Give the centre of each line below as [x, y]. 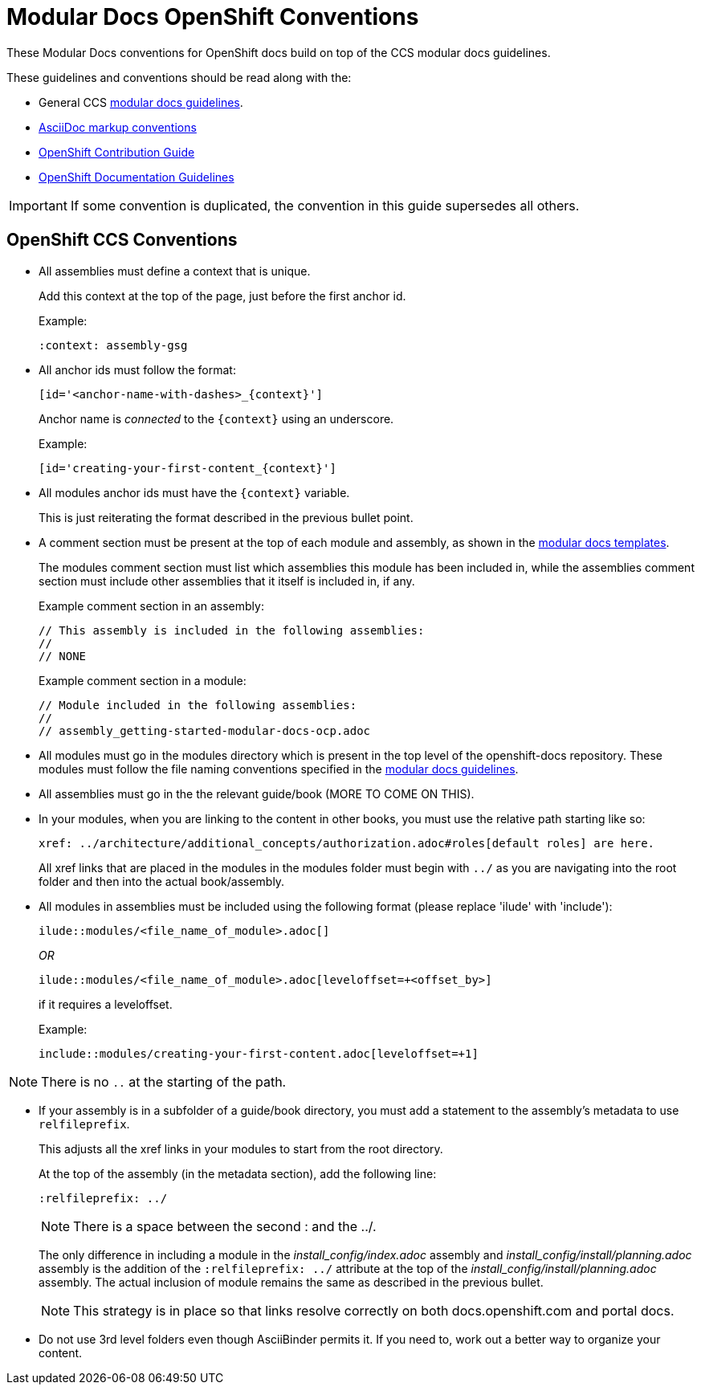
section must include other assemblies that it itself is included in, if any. [227, 581]
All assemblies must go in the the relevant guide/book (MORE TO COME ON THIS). [257, 793]
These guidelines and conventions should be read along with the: [179, 77]
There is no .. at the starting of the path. [164, 1081]
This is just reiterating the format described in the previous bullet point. [226, 517]
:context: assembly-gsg [113, 345]
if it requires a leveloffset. [106, 1004]
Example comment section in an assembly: [151, 606]
